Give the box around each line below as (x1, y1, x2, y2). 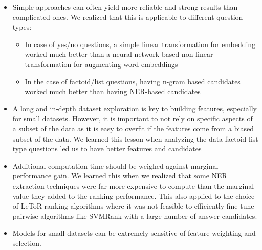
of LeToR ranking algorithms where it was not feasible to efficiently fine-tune (12, 200, 254, 211)
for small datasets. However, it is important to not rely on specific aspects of (12, 113, 253, 124)
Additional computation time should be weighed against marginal (12, 160, 219, 171)
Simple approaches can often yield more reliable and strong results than (12, 2, 238, 12)
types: (12, 21, 32, 32)
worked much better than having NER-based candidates (25, 86, 201, 97)
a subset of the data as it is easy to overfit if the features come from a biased (12, 123, 254, 133)
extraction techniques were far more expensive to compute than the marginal (12, 180, 254, 191)
